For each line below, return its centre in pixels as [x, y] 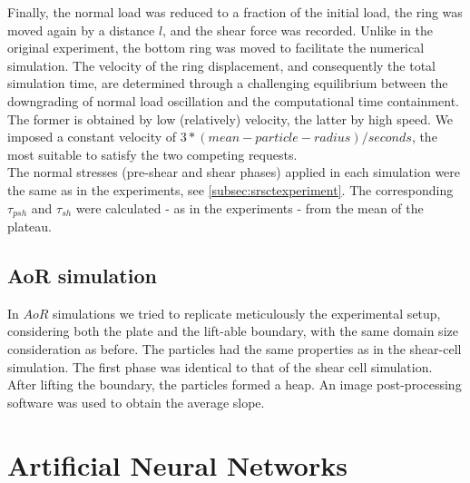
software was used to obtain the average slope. [136, 402]
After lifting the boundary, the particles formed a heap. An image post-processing [235, 384]
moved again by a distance [81, 30]
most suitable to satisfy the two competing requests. [152, 154]
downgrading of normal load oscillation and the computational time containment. [233, 100]
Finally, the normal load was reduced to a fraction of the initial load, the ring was [235, 12]
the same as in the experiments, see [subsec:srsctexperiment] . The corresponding [230, 189]
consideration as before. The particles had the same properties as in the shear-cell [235, 348]
